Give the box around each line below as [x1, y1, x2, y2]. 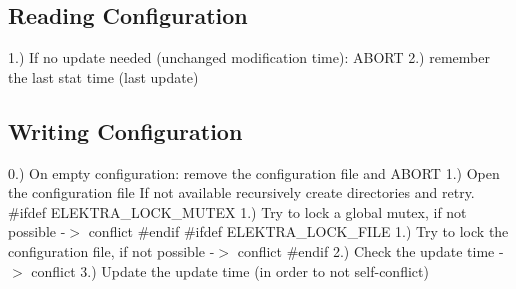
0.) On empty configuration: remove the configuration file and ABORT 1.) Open [8, 162, 500, 183]
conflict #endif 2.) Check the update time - [237, 240, 504, 261]
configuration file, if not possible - [8, 240, 215, 261]
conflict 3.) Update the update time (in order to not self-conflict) [31, 260, 429, 281]
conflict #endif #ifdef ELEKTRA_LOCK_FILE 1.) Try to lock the [88, 221, 509, 242]
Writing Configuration [8, 115, 243, 146]
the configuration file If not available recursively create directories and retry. [8, 182, 475, 203]
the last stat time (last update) [8, 66, 199, 87]
